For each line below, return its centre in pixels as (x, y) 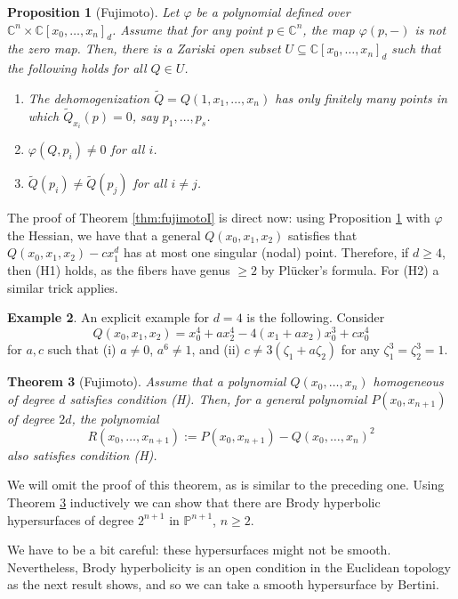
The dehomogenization (89, 98)
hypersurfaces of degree (71, 519)
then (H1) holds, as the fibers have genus (119, 270)
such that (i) (82, 349)
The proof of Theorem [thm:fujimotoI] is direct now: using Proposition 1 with (219, 218)
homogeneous (408, 381)
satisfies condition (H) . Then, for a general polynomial (218, 398)
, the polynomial (115, 418)
